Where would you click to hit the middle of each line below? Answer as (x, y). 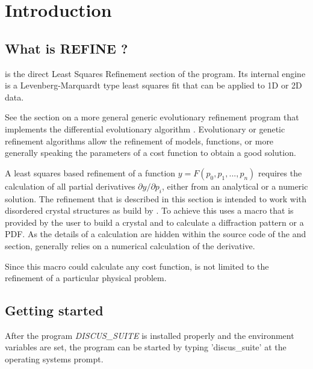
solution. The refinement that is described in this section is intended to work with (156, 198)
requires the (280, 172)
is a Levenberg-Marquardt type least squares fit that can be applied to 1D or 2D (153, 85)
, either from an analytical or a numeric (235, 186)
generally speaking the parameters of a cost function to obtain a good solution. (150, 153)
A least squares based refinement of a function (90, 172)
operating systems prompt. (54, 359)
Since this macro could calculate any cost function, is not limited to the (137, 266)
